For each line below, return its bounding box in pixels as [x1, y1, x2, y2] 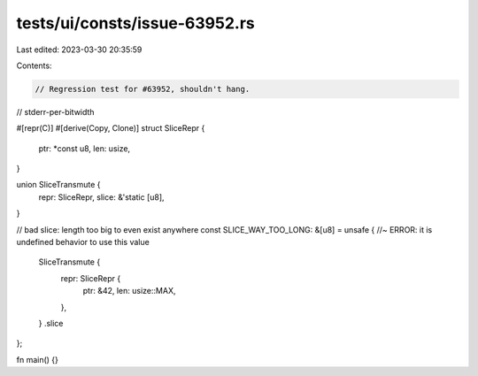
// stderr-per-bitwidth [16, 106, 95, 117]
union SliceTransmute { [16, 180, 101, 190]
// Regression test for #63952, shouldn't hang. [35, 84, 251, 94]
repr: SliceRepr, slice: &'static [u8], [38, 191, 165, 203]
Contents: [16, 60, 52, 71]
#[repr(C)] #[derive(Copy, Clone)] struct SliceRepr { [16, 123, 205, 134]
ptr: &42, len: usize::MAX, [82, 286, 176, 296]
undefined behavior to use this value [16, 237, 150, 248]
